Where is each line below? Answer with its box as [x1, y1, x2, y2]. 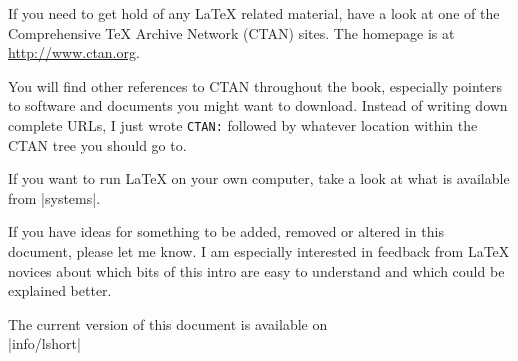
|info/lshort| [8, 333, 81, 354]
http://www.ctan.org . [8, 42, 140, 63]
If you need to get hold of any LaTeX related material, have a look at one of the [8, 3, 500, 23]
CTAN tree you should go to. [8, 134, 187, 155]
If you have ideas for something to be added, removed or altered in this [8, 221, 444, 242]
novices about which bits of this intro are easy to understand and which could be [8, 260, 505, 281]
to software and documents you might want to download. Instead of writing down [8, 95, 508, 116]
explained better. [8, 280, 112, 301]
